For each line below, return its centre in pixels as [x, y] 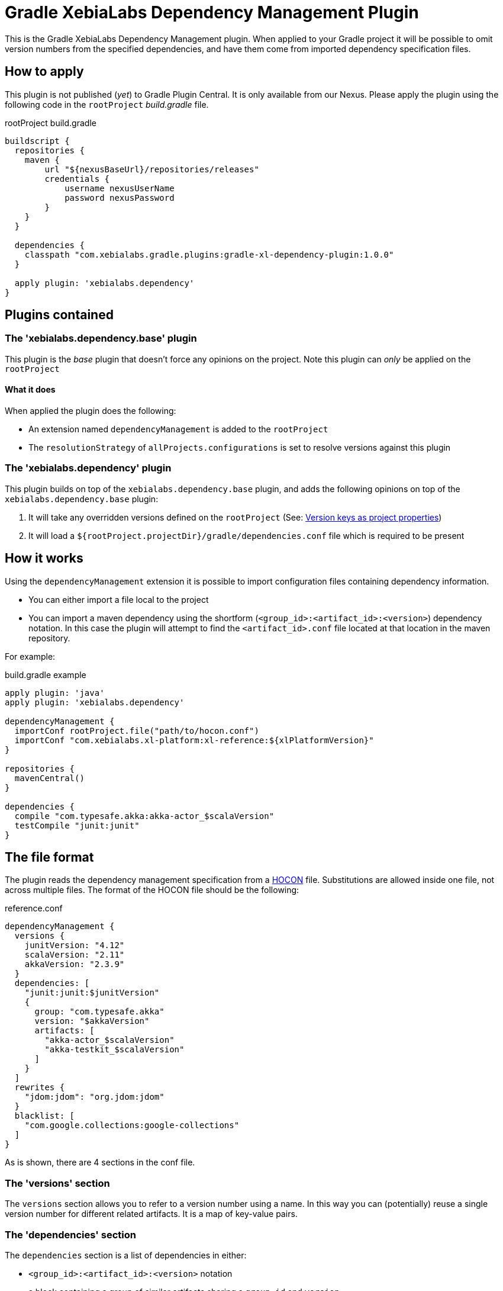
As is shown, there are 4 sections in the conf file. [100, 1162]
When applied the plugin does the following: [91, 411]
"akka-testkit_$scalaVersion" [115, 1050]
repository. [49, 638]
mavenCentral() [49, 778]
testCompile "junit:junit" [77, 825]
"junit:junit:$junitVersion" [92, 993]
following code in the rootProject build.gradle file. [107, 104]
